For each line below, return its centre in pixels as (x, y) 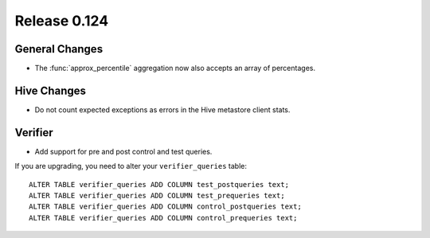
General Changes (59, 49)
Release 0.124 (62, 21)
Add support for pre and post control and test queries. (123, 151)
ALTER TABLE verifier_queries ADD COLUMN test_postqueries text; (159, 184)
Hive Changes (51, 90)
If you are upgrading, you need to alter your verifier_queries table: (131, 166)
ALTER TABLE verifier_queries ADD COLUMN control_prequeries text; (163, 218)
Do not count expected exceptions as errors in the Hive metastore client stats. (162, 109)
